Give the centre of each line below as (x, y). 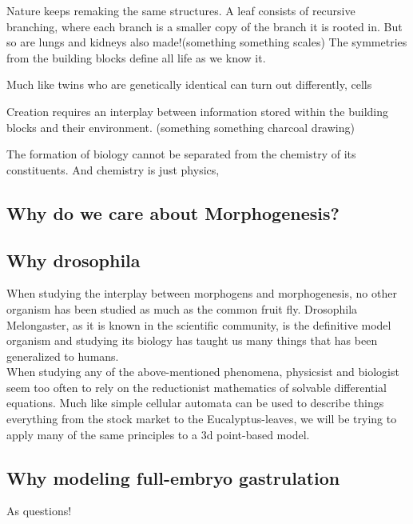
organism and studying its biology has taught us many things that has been (192, 340)
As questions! (39, 511)
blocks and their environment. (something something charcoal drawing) (181, 127)
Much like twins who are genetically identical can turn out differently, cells (189, 84)
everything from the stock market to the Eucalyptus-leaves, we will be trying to (202, 419)
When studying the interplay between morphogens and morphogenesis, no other (202, 293)
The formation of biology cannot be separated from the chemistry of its (181, 154)
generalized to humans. (63, 356)
